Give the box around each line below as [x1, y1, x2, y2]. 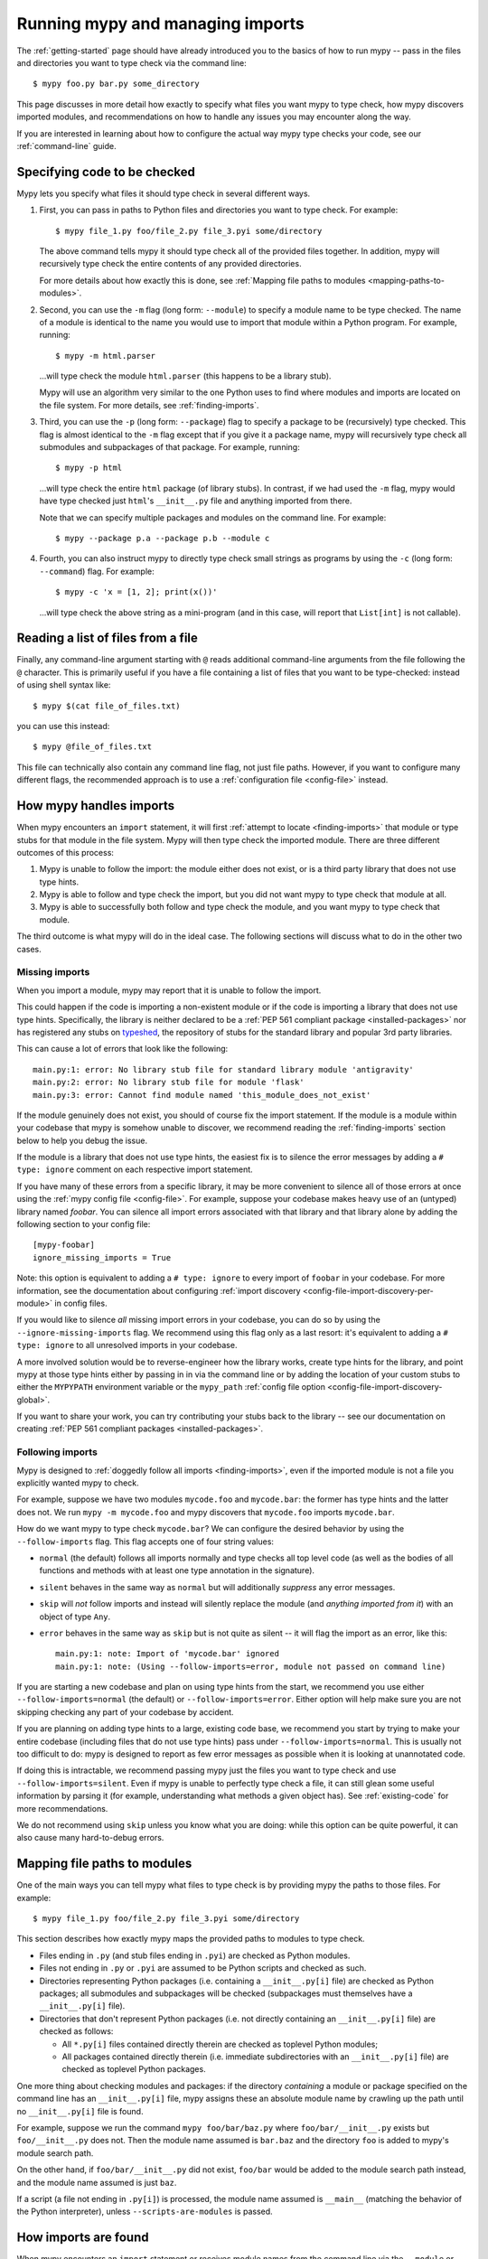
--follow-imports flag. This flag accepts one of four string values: [16, 1536, 275, 1547]
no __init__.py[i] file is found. [16, 2105, 144, 2116]
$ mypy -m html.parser [55, 351, 156, 361]
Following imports [16, 1446, 99, 1458]
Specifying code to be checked [16, 164, 196, 180]
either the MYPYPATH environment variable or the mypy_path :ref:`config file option [16, 1382, 325, 1392]
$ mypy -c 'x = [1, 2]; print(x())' [55, 587, 218, 597]
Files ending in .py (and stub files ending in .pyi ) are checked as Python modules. [39, 1950, 351, 1961]
